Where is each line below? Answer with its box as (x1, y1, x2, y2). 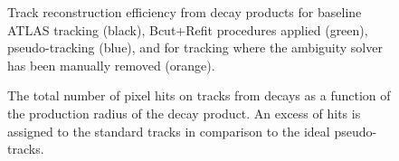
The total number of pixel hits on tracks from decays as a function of (7, 86, 391, 105)
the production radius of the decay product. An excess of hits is (7, 103, 361, 122)
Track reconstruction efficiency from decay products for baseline (7, 3, 362, 21)
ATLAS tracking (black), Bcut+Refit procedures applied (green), (7, 20, 368, 39)
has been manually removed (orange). (7, 55, 215, 74)
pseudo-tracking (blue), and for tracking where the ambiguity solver (7, 38, 383, 57)
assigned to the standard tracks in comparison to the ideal (7, 121, 330, 140)
